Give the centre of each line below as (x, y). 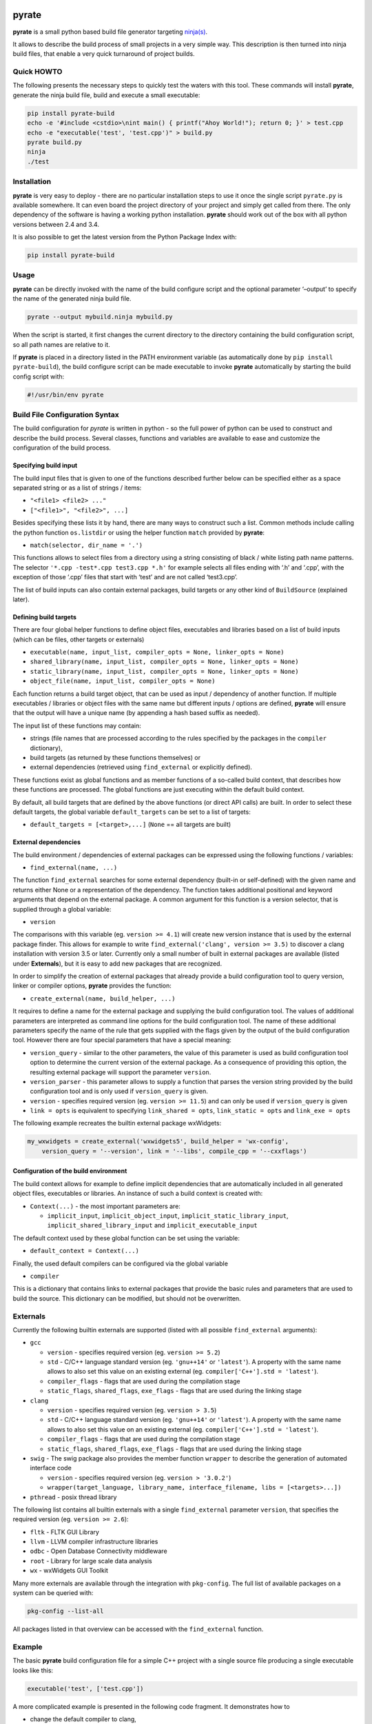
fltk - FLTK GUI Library (65, 1532)
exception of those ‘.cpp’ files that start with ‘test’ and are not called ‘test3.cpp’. (125, 577)
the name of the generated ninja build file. (72, 299)
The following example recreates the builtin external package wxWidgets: (117, 1123)
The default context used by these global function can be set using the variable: (126, 1238)
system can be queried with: (53, 1593)
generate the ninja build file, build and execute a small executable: (106, 95)
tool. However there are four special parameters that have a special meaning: (122, 1040)
